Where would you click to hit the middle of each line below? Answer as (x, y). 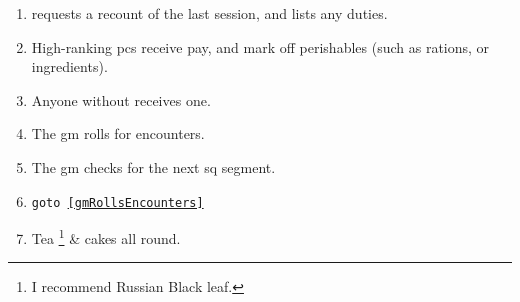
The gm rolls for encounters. (118, 133)
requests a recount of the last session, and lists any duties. (209, 13)
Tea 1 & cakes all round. (106, 236)
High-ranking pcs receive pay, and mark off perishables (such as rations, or (260, 46)
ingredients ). (69, 66)
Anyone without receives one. (121, 99)
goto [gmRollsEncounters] (117, 202)
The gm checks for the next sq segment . (153, 166)
